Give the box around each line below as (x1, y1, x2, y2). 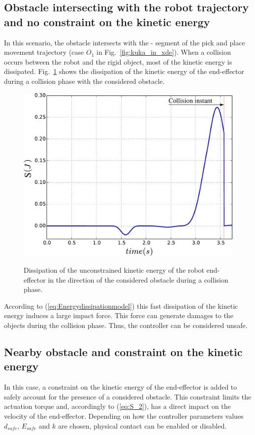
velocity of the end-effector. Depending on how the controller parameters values (4, 410, 244, 421)
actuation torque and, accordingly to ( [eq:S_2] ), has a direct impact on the (4, 401, 231, 411)
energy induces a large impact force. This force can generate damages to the (4, 310, 233, 321)
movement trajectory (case (4, 47, 84, 57)
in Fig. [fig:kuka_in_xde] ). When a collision (96, 47, 231, 57)
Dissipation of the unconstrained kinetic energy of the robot (24, 264, 204, 275)
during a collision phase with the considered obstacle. (4, 75, 165, 86)
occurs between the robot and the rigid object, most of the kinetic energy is (4, 56, 232, 67)
